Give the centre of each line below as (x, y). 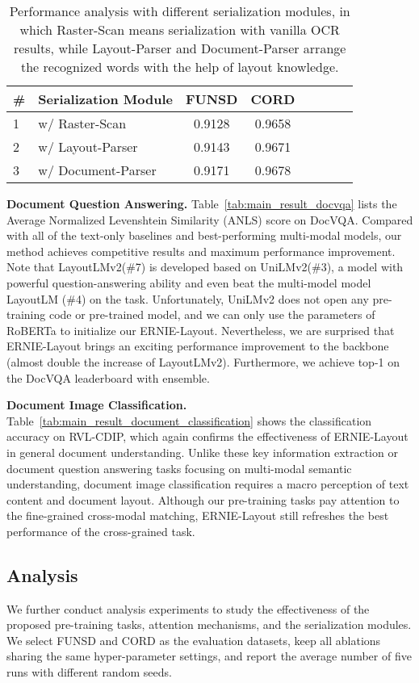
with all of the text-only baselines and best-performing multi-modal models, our (204, 235)
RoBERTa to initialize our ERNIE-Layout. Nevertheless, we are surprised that (201, 330)
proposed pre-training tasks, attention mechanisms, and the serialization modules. (209, 624)
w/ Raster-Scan (82, 123)
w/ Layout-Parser (88, 147)
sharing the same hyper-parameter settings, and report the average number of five (209, 656)
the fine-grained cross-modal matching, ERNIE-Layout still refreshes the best (198, 515)
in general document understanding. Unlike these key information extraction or (202, 452)
